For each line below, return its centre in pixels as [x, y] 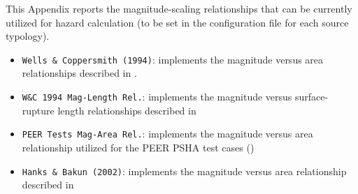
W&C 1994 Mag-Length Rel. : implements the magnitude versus [157, 97]
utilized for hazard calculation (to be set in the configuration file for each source [177, 22]
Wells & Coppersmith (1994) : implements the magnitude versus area [173, 59]
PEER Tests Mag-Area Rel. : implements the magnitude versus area [167, 134]
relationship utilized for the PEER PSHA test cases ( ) [138, 147]
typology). [28, 36]
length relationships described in [127, 110]
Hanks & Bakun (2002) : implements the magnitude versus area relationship [184, 171]
